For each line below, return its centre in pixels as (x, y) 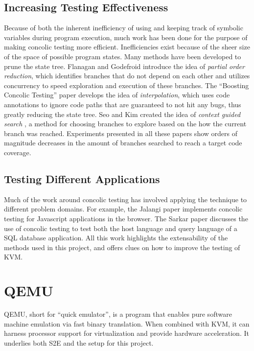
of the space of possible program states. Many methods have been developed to (123, 56)
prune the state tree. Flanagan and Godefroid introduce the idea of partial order (124, 66)
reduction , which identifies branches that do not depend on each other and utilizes (127, 76)
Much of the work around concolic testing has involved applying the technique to (126, 199)
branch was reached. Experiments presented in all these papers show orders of (121, 133)
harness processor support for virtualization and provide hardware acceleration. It (127, 333)
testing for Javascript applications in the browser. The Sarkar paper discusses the (126, 218)
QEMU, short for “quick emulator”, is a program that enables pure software (118, 314)
